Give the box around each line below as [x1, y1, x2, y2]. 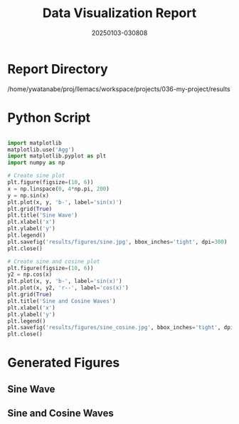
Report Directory [7, 61, 108, 77]
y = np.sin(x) [7, 192, 50, 199]
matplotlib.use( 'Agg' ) [7, 146, 75, 153]
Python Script [7, 109, 91, 125]
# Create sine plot [7, 172, 65, 180]
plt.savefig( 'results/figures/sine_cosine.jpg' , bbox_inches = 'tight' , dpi [7, 324, 234, 331]
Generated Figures [7, 355, 120, 371]
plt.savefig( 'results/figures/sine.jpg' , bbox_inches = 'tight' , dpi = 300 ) [7, 238, 228, 245]
